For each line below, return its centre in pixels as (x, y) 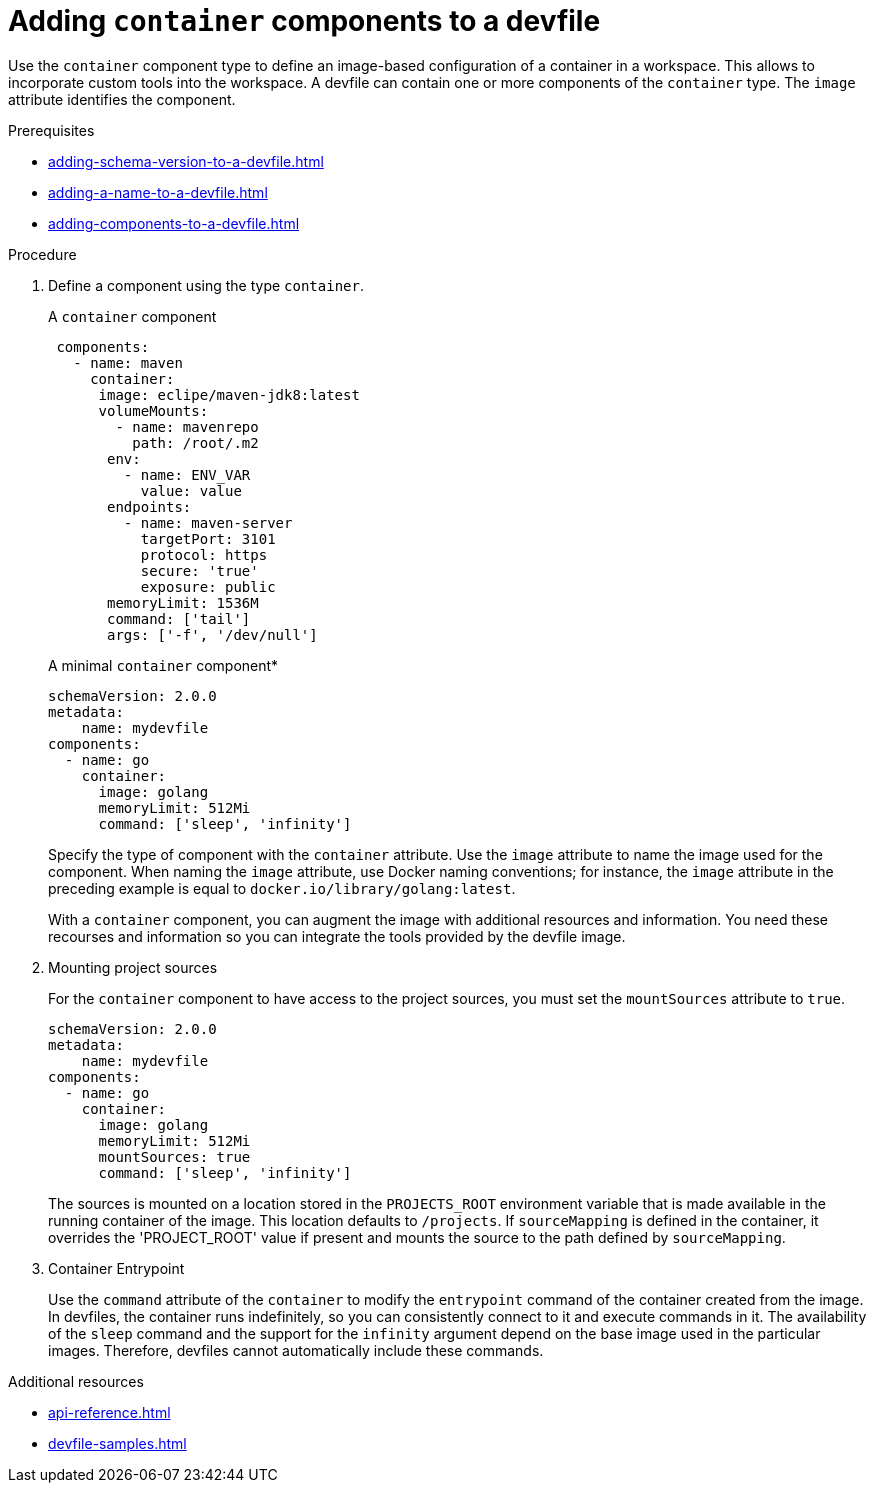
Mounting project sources (133, 967)
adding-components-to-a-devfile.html (174, 223)
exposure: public (208, 586)
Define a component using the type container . (206, 285)
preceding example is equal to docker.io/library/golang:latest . (282, 888)
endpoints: (149, 506)
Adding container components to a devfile (304, 21)
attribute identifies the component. (122, 99)
